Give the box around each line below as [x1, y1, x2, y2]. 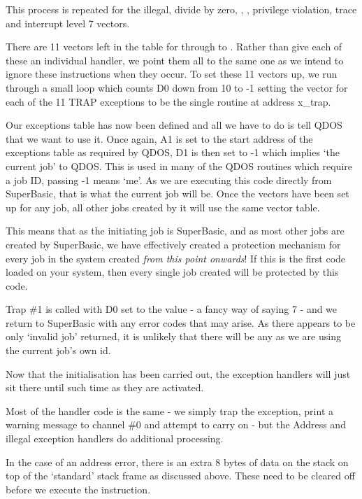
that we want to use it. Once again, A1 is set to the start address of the [6, 131, 313, 146]
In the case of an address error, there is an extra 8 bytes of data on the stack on [6, 454, 349, 469]
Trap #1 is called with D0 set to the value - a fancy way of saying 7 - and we [6, 302, 338, 316]
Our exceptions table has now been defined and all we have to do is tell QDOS [6, 118, 342, 132]
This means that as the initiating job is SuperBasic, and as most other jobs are [6, 223, 345, 238]
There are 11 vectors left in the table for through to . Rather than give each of [6, 39, 342, 54]
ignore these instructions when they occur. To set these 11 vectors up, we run [6, 66, 338, 81]
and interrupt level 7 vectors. [6, 15, 130, 30]
